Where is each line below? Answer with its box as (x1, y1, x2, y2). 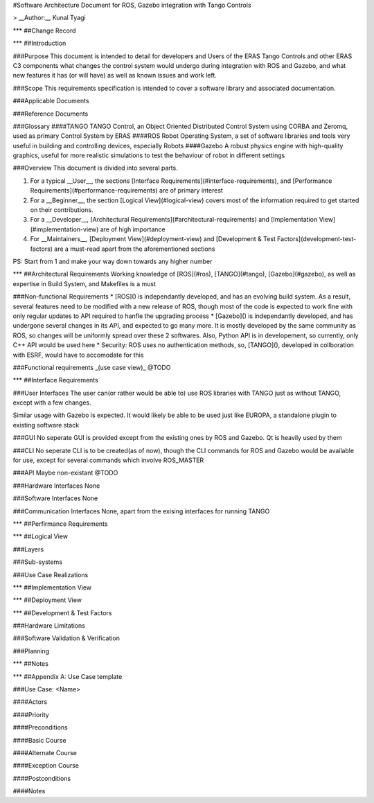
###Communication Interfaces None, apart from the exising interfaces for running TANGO (12, 506, 270, 515)
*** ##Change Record (12, 26, 76, 35)
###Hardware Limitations (12, 621, 86, 630)
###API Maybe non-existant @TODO (12, 468, 118, 477)
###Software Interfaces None (12, 494, 98, 502)
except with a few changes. (12, 398, 91, 407)
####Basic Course (12, 736, 66, 744)
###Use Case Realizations (12, 570, 89, 579)
